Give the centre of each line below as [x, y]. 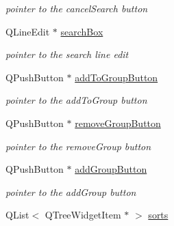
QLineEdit [28, 31]
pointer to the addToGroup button [76, 100]
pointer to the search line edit [67, 54]
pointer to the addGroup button [71, 192]
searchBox [82, 31]
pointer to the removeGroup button [78, 146]
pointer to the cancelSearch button [77, 8]
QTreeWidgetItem [83, 215]
